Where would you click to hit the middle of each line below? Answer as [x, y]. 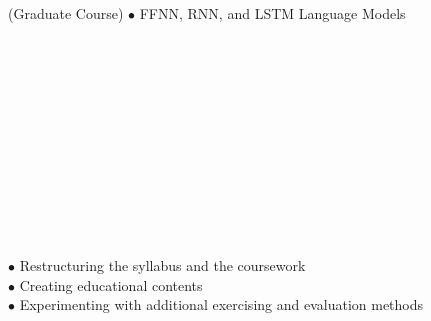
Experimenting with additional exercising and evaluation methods [221, 304]
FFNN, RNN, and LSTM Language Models [272, 13]
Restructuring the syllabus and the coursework [162, 264]
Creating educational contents [111, 284]
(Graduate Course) [66, 13]
